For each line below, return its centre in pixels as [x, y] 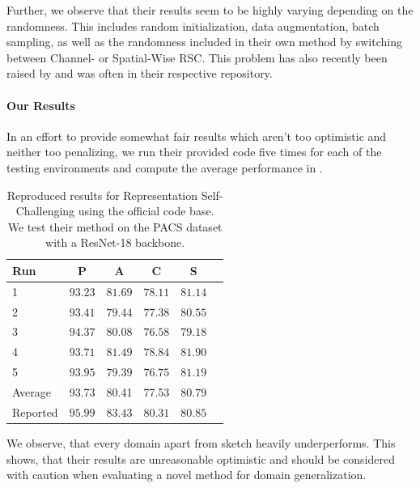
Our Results [41, 105]
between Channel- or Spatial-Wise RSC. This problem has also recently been [197, 57]
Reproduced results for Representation [102, 195]
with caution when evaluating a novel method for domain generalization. [187, 475]
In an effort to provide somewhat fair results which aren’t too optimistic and [197, 136]
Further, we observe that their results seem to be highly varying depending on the [210, 10]
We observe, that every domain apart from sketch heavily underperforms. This [201, 442]
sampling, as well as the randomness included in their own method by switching [204, 42]
